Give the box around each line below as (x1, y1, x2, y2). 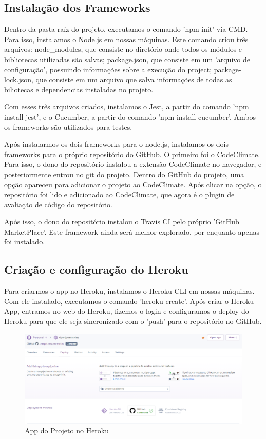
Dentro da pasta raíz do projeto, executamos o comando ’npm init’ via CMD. (4, 24, 248, 34)
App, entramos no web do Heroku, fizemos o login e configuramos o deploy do (4, 306, 249, 316)
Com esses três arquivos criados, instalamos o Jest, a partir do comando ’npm (4, 101, 249, 112)
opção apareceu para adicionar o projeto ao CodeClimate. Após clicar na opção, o (4, 179, 262, 189)
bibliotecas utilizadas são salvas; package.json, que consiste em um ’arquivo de (4, 53, 250, 64)
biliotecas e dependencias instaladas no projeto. (4, 84, 154, 94)
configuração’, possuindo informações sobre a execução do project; (4, 64, 212, 74)
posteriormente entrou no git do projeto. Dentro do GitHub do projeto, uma (4, 168, 244, 179)
